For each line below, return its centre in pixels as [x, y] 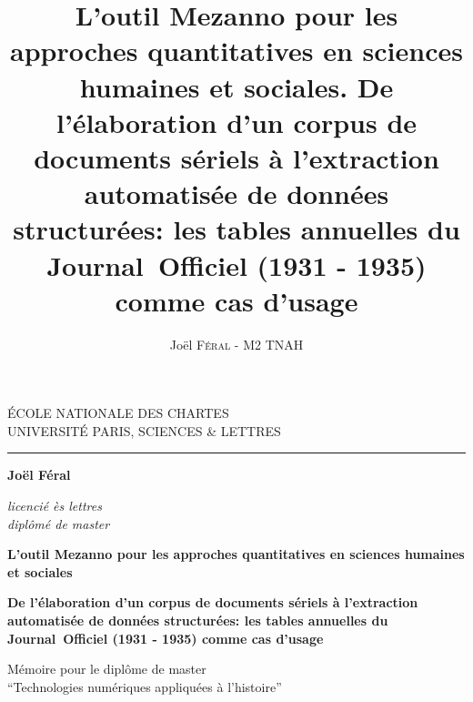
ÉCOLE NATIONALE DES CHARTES [118, 413]
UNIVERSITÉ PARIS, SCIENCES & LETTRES [144, 430]
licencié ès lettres [55, 505]
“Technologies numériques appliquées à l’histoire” [145, 686]
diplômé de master [59, 523]
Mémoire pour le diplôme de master [107, 669]
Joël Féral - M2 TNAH [236, 344]
